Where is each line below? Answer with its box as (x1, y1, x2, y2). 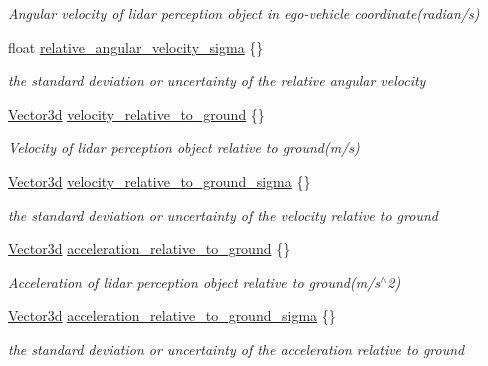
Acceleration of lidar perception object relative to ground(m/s (8, 271, 381, 292)
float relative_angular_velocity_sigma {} (8, 36, 264, 57)
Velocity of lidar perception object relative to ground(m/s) (8, 137, 360, 158)
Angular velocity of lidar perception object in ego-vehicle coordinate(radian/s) (8, 3, 480, 23)
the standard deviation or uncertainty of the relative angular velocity (8, 70, 426, 91)
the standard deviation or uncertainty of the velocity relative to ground (8, 204, 438, 225)
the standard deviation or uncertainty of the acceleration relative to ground (8, 338, 465, 359)
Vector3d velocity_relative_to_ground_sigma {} (8, 170, 311, 191)
